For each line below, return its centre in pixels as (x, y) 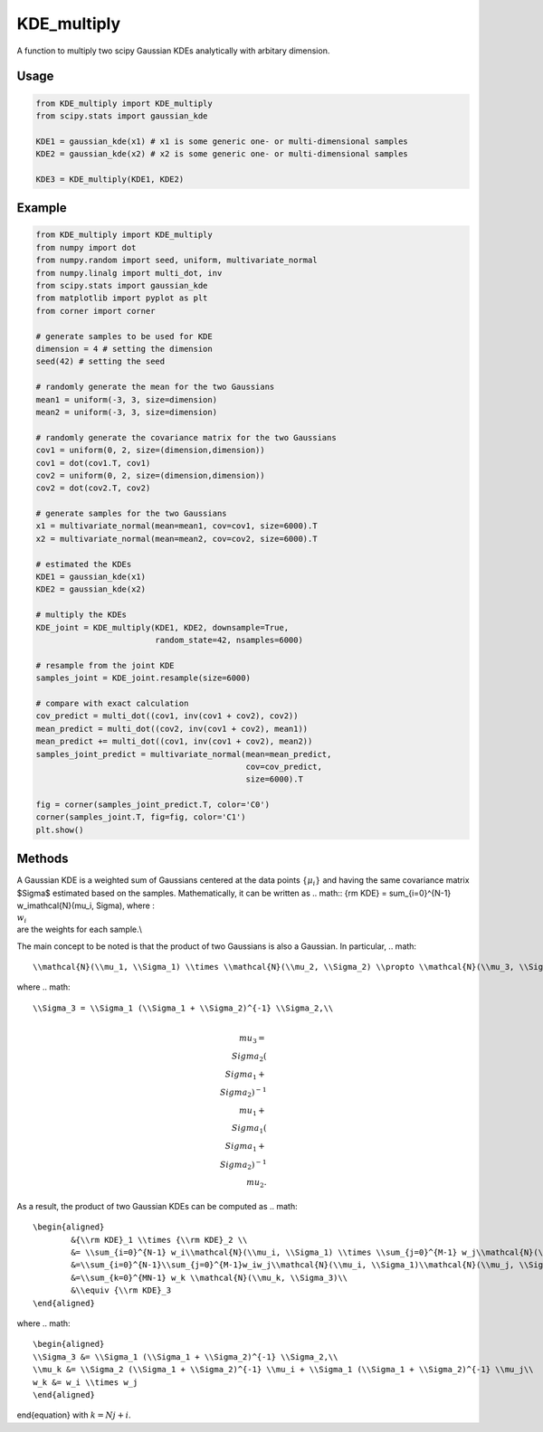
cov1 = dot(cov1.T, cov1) (93, 463)
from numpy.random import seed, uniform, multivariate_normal (176, 261)
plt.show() (60, 830)
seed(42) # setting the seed (100, 361)
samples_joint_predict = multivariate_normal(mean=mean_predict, (184, 754)
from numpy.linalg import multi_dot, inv (129, 273)
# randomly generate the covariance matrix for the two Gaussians (186, 437)
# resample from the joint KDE (105, 665)
